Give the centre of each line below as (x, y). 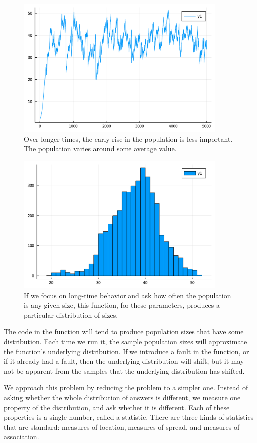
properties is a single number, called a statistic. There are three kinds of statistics (129, 417)
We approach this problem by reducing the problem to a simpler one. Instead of (126, 387)
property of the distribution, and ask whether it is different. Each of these (117, 407)
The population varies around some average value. (100, 148)
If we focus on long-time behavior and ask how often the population (128, 295)
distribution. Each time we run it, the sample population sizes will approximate (126, 341)
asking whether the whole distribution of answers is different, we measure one (122, 397)
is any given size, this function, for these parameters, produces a (122, 305)
